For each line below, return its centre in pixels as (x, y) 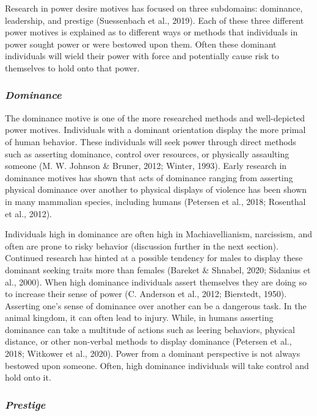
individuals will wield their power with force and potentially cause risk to (142, 56)
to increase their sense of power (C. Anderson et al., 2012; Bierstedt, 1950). (146, 294)
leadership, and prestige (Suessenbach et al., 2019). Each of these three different (155, 20)
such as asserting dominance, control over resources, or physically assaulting (147, 153)
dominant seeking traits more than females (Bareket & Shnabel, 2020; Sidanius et (158, 269)
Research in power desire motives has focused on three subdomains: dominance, (154, 8)
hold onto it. (28, 377)
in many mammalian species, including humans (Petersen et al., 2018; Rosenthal (155, 201)
